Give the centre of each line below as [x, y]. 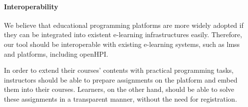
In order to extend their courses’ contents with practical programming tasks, [119, 70]
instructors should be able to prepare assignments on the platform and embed [121, 79]
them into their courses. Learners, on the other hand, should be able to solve [119, 89]
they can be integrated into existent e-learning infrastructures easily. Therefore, [123, 34]
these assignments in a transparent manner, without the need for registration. [121, 98]
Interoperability [31, 6]
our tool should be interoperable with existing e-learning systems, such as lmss [122, 44]
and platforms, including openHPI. [56, 53]
